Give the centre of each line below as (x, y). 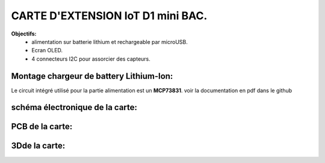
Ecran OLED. (47, 51)
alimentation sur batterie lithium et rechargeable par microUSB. (110, 42)
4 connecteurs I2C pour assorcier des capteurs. (91, 59)
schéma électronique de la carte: (74, 107)
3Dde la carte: (38, 146)
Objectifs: (24, 34)
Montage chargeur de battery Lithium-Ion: (92, 76)
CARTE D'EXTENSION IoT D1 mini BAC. (109, 16)
